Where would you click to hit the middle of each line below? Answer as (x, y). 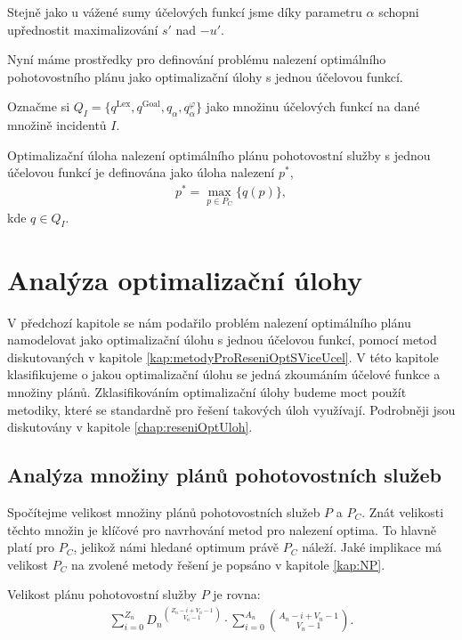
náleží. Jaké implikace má (372, 547)
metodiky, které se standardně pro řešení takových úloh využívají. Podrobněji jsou (231, 409)
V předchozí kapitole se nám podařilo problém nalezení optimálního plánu (209, 322)
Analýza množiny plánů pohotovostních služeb (225, 475)
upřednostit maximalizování (83, 29)
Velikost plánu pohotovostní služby (102, 594)
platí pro (31, 547)
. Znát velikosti (403, 511)
